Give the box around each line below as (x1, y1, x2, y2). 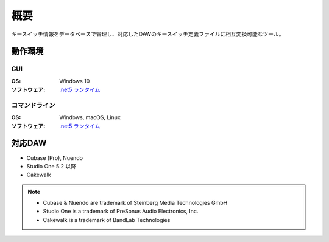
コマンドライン (11, 101, 55, 109)
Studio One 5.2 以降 (26, 162, 76, 170)
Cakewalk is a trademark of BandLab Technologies (43, 216, 171, 223)
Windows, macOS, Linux (59, 114, 121, 121)
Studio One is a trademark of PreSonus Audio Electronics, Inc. (43, 207, 199, 215)
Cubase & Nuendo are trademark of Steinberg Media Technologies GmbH (43, 199, 228, 207)
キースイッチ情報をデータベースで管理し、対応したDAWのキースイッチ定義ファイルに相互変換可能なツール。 (11, 30, 285, 38)
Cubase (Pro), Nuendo (26, 154, 83, 161)
